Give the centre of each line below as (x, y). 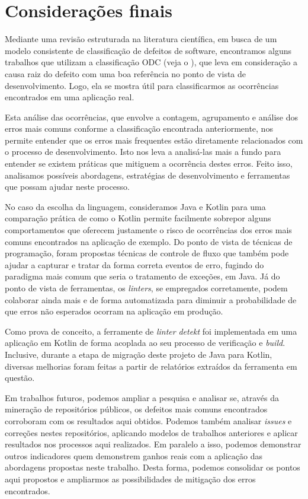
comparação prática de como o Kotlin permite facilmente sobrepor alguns (138, 218)
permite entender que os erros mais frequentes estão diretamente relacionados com (154, 140)
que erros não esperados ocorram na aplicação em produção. (114, 311)
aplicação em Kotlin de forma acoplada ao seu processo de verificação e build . (145, 343)
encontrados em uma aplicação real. (70, 97)
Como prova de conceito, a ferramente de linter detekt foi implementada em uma (151, 331)
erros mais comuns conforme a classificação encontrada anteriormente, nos (139, 128)
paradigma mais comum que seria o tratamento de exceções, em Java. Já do (142, 276)
